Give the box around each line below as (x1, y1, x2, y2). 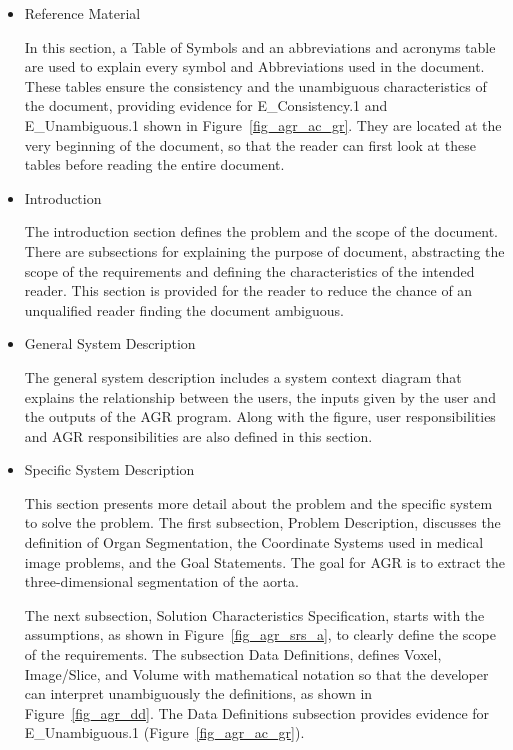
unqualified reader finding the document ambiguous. (24, 299, 344, 320)
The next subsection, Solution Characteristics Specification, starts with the (24, 604, 485, 625)
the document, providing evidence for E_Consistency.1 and (24, 95, 388, 116)
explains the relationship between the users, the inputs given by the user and (24, 386, 496, 407)
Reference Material (24, 3, 141, 23)
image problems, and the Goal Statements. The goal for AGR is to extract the (24, 551, 505, 572)
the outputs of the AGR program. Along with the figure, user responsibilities (24, 406, 496, 427)
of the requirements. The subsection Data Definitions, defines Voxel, (24, 644, 442, 665)
